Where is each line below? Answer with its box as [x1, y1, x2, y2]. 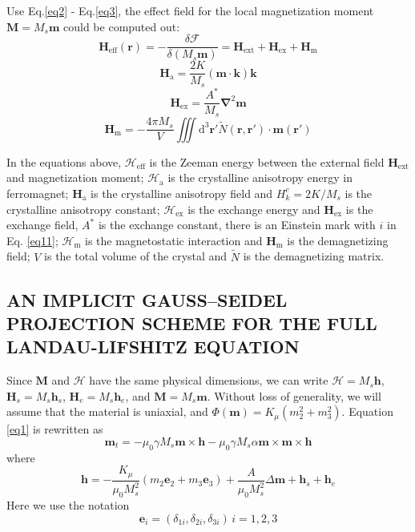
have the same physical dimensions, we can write [89, 372, 328, 389]
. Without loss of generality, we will [207, 387, 381, 404]
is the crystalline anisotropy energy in [167, 169, 353, 186]
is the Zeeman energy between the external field [149, 153, 385, 170]
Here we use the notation [6, 496, 130, 513]
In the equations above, [6, 153, 122, 170]
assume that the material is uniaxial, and [6, 403, 208, 420]
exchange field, [6, 216, 79, 233]
